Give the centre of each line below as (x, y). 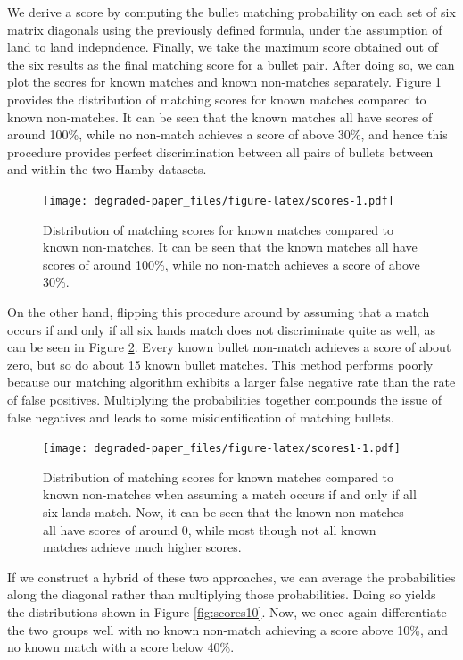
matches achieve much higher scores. (142, 547)
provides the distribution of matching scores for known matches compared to (217, 99)
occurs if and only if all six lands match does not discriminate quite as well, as (222, 329)
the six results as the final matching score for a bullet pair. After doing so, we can (231, 64)
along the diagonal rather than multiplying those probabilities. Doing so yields (222, 594)
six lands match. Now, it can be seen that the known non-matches (223, 511)
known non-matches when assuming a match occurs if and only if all (230, 494)
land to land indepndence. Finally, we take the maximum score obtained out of (223, 47)
